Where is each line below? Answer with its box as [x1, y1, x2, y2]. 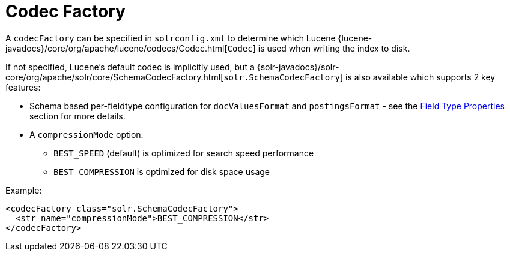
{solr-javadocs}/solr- [257, 61, 339, 72]
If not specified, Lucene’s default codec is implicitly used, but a [5, 61, 255, 72]
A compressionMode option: [29, 129, 144, 140]
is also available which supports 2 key [345, 71, 496, 82]
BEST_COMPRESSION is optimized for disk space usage [53, 166, 270, 177]
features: [5, 82, 41, 92]
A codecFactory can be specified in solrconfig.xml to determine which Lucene [5, 32, 336, 43]
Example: [5, 185, 42, 195]
